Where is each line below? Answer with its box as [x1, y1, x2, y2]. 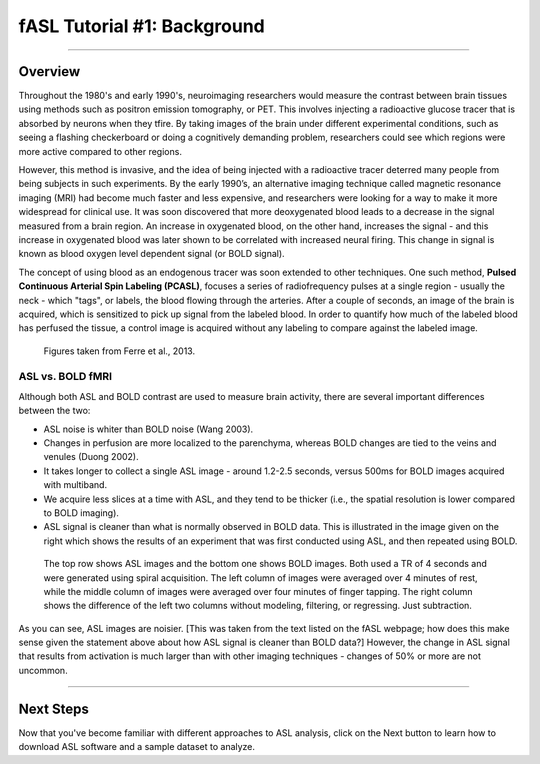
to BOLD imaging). [43, 506, 120, 519]
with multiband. [43, 479, 108, 491]
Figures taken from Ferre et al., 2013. [43, 345, 195, 357]
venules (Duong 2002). [43, 451, 139, 463]
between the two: [18, 405, 91, 417]
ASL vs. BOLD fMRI [18, 370, 113, 384]
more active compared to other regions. [18, 145, 182, 157]
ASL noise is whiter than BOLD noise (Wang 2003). [43, 423, 254, 435]
